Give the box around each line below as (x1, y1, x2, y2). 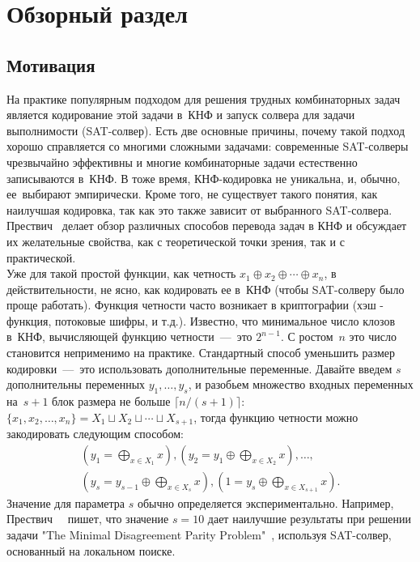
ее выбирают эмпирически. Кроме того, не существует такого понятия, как (6, 185, 378, 202)
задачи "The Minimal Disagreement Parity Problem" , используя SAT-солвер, (6, 526, 392, 543)
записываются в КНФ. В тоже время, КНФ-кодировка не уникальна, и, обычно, (6, 169, 401, 186)
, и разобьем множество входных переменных (188, 376, 414, 393)
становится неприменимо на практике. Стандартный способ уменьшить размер (6, 344, 396, 361)
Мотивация (6, 52, 95, 77)
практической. (6, 249, 76, 266)
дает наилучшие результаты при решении (207, 510, 412, 527)
